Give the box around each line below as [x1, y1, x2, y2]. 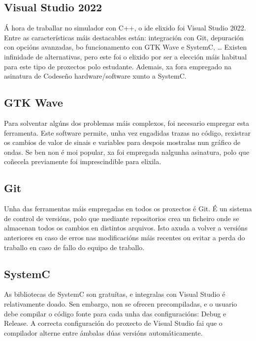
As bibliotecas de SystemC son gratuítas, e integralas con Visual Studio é [4, 289, 225, 299]
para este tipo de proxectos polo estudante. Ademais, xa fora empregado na [4, 61, 232, 71]
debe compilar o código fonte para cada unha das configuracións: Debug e [4, 308, 226, 318]
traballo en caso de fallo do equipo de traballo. [4, 242, 145, 252]
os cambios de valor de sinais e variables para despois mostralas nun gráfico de [4, 137, 241, 147]
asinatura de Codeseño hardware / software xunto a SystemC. [4, 71, 187, 81]
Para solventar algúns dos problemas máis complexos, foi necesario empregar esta [4, 117, 249, 128]
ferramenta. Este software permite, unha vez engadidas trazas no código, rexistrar [4, 127, 251, 138]
